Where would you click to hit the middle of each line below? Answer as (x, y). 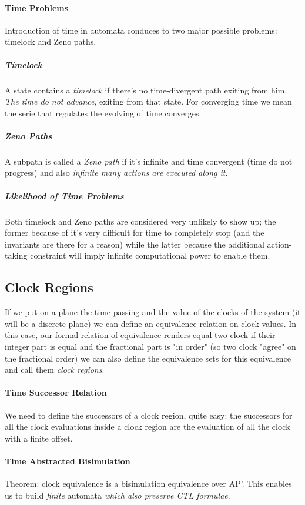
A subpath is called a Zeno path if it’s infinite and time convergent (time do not (149, 161)
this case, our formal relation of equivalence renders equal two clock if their (140, 335)
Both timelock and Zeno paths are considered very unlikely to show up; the (140, 221)
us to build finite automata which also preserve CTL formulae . (118, 495)
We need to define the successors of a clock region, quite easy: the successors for (149, 415)
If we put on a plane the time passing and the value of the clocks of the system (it (153, 312)
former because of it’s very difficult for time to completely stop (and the (135, 233)
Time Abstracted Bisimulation (68, 461)
